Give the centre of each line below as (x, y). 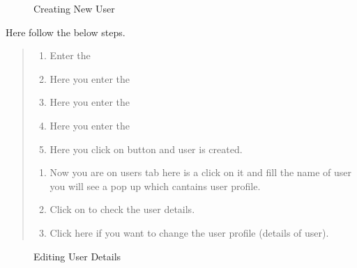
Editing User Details (77, 256)
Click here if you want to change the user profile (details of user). (189, 232)
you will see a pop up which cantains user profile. (155, 186)
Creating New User (74, 8)
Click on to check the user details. (122, 209)
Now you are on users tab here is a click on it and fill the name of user (201, 172)
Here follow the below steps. (66, 32)
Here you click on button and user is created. (146, 149)
